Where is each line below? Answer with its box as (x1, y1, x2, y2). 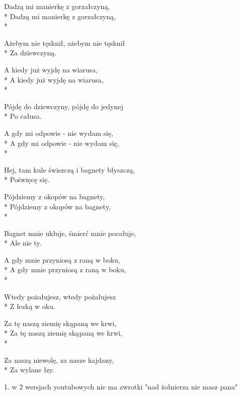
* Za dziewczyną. (4, 47, 57, 58)
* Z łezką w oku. (4, 301, 55, 311)
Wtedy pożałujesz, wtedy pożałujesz (4, 291, 116, 301)
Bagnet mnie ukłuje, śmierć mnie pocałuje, (4, 227, 136, 238)
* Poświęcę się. (4, 174, 50, 185)
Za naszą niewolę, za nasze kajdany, (4, 354, 114, 365)
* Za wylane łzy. (4, 364, 54, 375)
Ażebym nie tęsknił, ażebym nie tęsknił (4, 37, 125, 48)
